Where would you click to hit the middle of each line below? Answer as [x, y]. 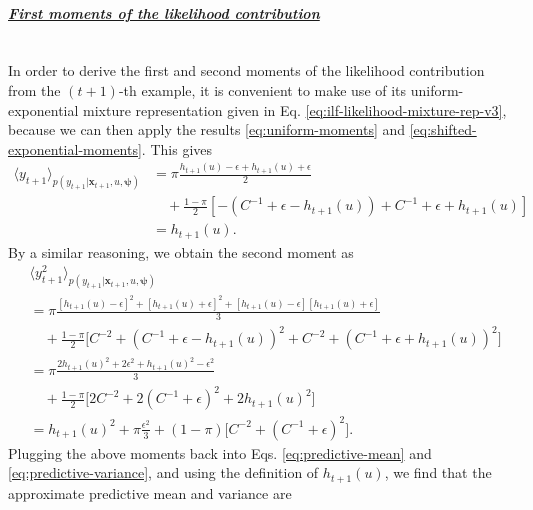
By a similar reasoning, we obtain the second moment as [181, 251]
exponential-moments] [75, 148]
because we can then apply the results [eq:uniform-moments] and [207, 129]
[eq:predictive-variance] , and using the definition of [163, 472]
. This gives [176, 148]
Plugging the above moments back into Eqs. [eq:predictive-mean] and [220, 452]
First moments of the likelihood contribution [164, 12]
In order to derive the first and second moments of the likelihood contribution [246, 70]
